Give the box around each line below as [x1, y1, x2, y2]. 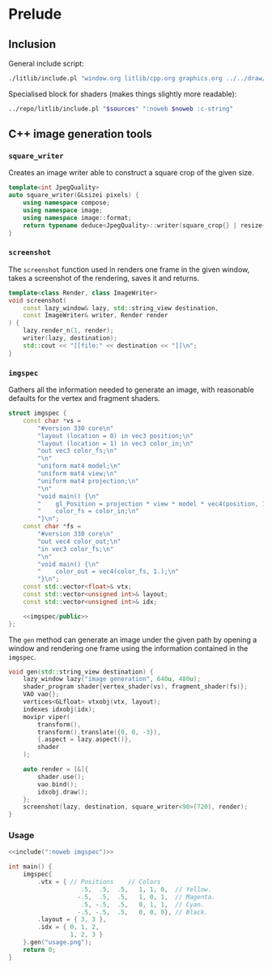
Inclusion [8, 37, 57, 51]
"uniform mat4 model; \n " [37, 462, 121, 471]
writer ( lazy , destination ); [23, 334, 117, 342]
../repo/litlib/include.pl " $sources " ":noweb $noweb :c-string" [8, 105, 233, 113]
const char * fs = [23, 523, 82, 531]
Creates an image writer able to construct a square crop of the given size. [8, 168, 254, 178]
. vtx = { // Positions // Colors [37, 878, 161, 886]
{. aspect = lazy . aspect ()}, [37, 735, 132, 743]
